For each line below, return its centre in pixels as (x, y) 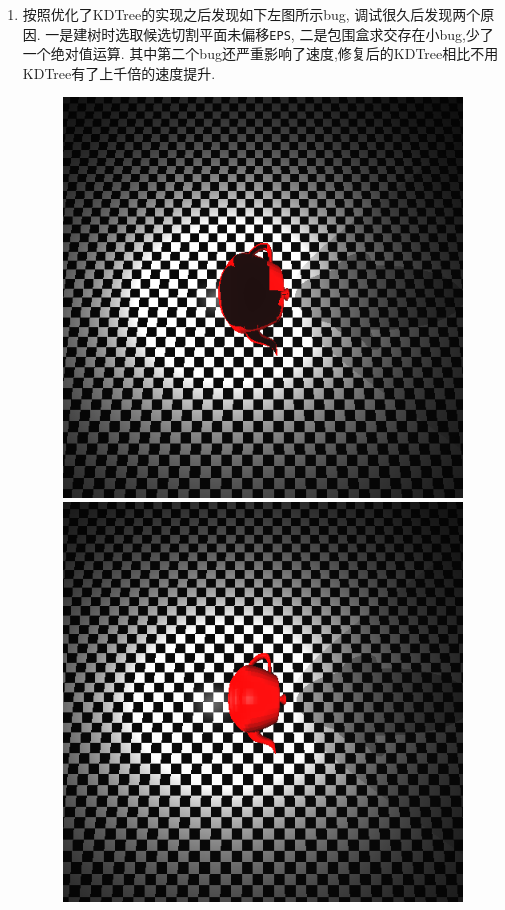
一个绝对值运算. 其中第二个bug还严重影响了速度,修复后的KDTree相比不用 (260, 53)
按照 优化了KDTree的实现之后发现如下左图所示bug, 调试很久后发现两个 (251, 14)
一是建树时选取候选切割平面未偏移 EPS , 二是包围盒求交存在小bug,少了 (269, 33)
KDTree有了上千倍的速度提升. (119, 72)
